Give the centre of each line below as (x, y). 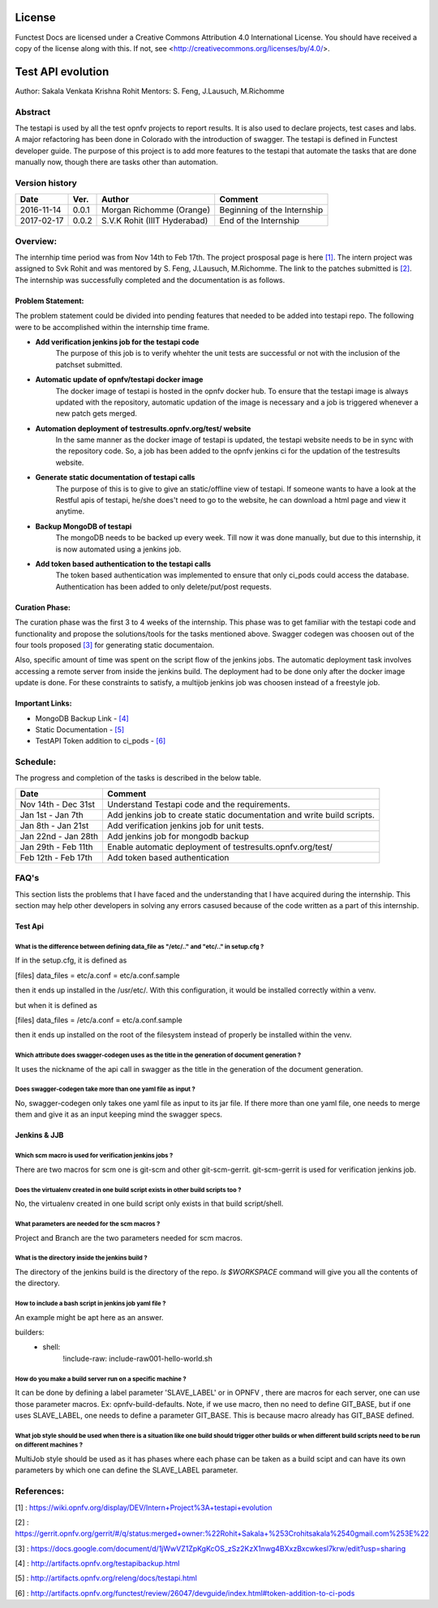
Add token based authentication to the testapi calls (123, 564)
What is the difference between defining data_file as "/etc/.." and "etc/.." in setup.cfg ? (140, 946)
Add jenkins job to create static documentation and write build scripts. (240, 815)
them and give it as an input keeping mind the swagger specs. (119, 1114)
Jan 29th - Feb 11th (56, 847)
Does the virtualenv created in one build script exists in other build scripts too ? (128, 1190)
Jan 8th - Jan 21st (54, 825)
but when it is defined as (56, 1005)
